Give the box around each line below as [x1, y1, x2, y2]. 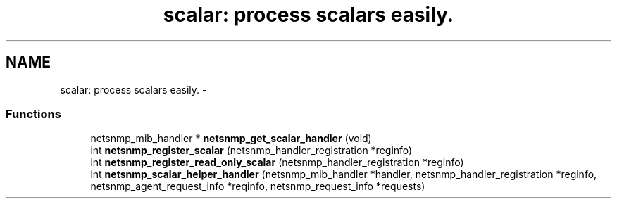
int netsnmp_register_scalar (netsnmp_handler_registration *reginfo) [90, 144, 413, 157]
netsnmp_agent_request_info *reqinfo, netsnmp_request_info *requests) [90, 180, 425, 193]
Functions [6, 106, 61, 121]
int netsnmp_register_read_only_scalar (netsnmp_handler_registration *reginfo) [90, 156, 464, 169]
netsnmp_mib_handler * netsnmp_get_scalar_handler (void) [90, 132, 372, 145]
